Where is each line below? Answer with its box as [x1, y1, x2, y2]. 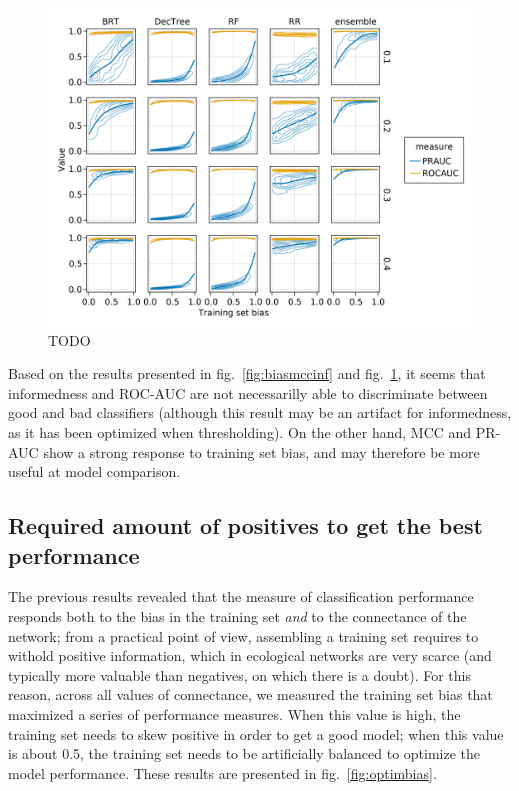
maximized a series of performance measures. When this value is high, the [8, 703, 461, 724]
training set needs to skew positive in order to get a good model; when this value [8, 723, 504, 744]
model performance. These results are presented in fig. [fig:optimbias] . [8, 762, 437, 783]
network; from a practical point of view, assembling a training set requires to [8, 625, 479, 646]
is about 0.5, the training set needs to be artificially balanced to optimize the [8, 743, 481, 764]
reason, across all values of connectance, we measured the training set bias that [8, 684, 493, 705]
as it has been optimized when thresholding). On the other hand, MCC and [8, 421, 472, 442]
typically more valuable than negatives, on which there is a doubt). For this [8, 664, 471, 685]
